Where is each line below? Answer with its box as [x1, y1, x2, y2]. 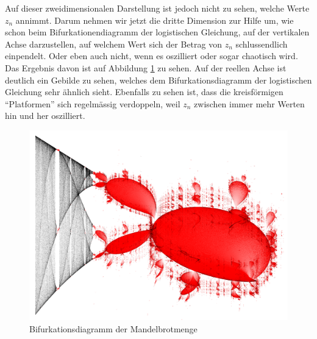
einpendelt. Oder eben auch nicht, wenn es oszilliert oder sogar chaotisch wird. [5, 49, 298, 62]
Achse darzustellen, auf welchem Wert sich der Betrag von [5, 37, 222, 50]
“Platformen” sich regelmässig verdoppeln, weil [5, 97, 180, 110]
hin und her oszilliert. [5, 109, 85, 122]
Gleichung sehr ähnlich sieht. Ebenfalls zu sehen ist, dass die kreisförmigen [5, 85, 283, 98]
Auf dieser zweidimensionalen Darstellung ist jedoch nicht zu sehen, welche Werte [5, 2, 310, 14]
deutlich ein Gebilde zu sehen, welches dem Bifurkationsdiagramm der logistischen [5, 73, 312, 86]
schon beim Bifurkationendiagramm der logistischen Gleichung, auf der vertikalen [5, 26, 310, 38]
